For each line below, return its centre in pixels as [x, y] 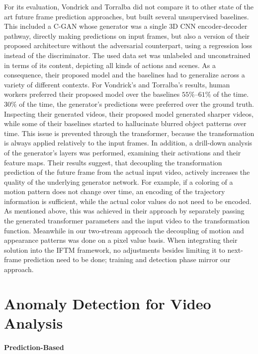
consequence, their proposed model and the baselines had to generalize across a [125, 75]
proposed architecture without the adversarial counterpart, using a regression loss [128, 45]
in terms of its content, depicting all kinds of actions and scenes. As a [110, 65]
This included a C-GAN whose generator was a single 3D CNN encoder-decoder [126, 26]
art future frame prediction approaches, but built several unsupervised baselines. [127, 16]
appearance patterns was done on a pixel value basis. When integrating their [121, 240]
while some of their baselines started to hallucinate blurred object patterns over [125, 123]
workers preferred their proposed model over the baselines [92, 94]
